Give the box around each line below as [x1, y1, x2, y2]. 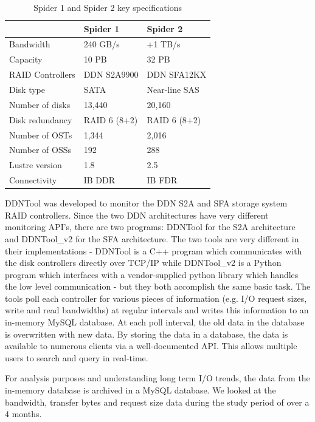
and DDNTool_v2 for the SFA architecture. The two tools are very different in [5, 232, 299, 245]
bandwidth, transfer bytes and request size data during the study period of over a [5, 395, 310, 408]
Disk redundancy [9, 113, 72, 126]
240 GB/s [83, 38, 120, 50]
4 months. [5, 407, 42, 420]
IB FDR [147, 174, 178, 186]
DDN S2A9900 [83, 68, 139, 81]
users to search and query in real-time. [5, 351, 148, 364]
